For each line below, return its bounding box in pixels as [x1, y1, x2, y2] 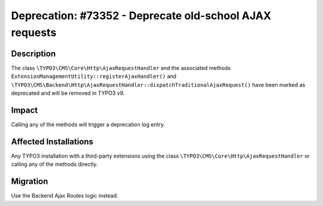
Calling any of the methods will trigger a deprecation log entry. [11, 120, 166, 128]
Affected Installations [11, 137, 94, 147]
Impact [11, 105, 38, 115]
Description [11, 49, 56, 59]
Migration [11, 177, 48, 187]
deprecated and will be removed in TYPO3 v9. [11, 90, 125, 97]
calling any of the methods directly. [11, 160, 98, 168]
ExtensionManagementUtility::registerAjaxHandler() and [11, 72, 176, 80]
